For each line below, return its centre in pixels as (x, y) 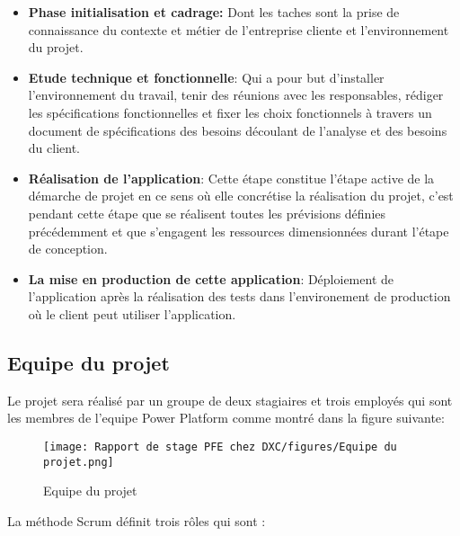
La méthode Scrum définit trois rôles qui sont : (137, 520)
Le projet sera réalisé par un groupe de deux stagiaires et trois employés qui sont (230, 400)
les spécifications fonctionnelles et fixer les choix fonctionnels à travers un (230, 112)
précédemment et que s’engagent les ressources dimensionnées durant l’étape (239, 231)
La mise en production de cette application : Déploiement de (211, 278)
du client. (54, 148)
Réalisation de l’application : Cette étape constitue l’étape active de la (231, 178)
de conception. (68, 249)
